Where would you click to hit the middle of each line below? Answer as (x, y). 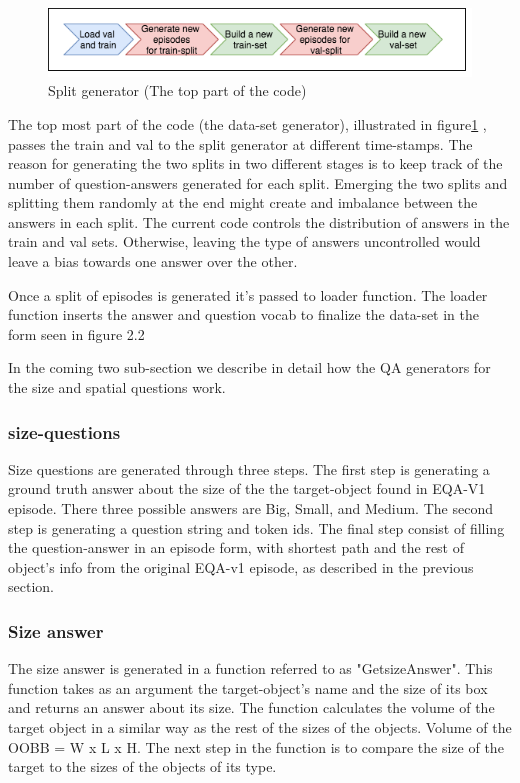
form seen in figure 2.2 (76, 333)
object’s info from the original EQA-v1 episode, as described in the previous (241, 566)
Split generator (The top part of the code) (177, 90)
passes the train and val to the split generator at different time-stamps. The (240, 143)
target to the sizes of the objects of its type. (142, 766)
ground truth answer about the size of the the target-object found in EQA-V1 (247, 488)
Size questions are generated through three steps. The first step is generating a (249, 468)
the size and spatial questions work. (117, 387)
